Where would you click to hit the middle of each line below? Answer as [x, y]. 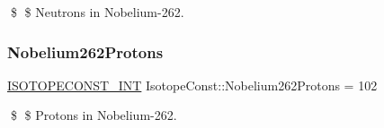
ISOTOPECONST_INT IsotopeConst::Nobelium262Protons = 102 [192, 85]
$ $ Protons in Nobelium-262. [94, 115]
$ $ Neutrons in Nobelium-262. [97, 12]
